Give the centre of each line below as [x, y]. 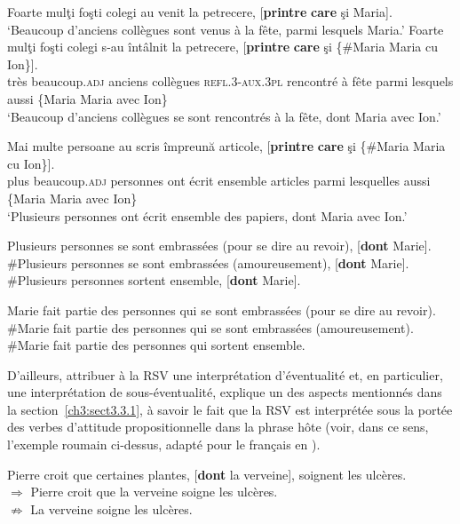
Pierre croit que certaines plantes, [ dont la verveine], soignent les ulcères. [207, 474]
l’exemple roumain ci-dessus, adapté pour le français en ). [164, 445]
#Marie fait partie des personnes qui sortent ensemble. [156, 345]
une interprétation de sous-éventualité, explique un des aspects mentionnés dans [225, 392]
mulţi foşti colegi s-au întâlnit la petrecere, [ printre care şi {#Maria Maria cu [222, 47]
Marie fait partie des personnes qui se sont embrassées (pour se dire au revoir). [222, 310]
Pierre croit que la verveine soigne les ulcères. [154, 492]
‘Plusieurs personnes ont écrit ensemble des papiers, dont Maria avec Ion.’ [207, 215]
